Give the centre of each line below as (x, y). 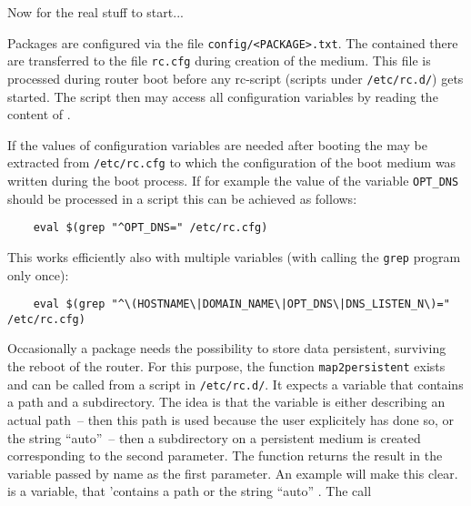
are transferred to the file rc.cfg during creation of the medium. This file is (219, 61)
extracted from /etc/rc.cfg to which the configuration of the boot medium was (232, 162)
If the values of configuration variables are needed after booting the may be (217, 144)
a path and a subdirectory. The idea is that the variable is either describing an (226, 402)
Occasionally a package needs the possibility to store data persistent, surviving (227, 348)
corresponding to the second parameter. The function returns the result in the (225, 455)
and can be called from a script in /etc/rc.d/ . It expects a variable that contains (235, 384)
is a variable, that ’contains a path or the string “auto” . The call (190, 491)
